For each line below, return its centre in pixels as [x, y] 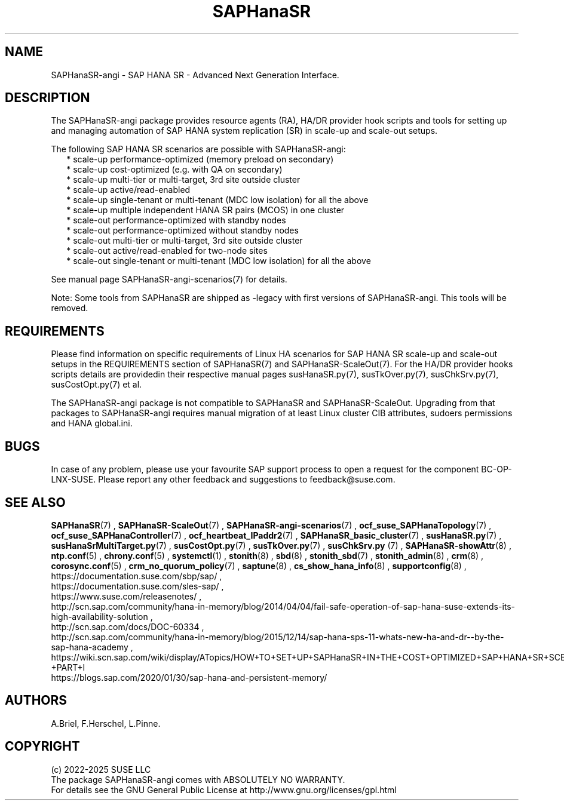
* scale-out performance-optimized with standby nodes [176, 220]
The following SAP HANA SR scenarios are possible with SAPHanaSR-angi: [198, 149]
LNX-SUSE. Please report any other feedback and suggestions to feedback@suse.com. [223, 480]
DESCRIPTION [47, 98]
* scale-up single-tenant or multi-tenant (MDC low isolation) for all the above [217, 200]
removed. [70, 308]
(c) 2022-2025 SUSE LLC [101, 769]
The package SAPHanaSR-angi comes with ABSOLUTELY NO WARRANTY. [198, 779]
